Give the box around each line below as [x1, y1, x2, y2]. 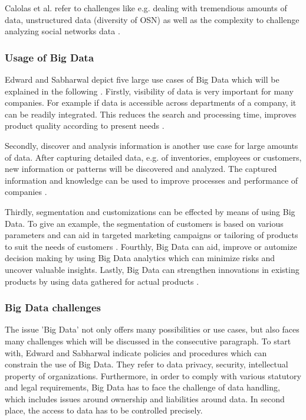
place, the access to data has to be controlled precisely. [5, 404, 203, 416]
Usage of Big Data [5, 50, 94, 64]
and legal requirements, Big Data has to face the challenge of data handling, [5, 381, 280, 393]
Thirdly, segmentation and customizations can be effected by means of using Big [5, 205, 295, 217]
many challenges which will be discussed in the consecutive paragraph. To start [5, 334, 291, 347]
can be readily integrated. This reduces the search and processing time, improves [5, 108, 297, 120]
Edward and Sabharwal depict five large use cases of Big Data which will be [5, 73, 279, 85]
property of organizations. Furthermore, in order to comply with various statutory [5, 369, 301, 382]
